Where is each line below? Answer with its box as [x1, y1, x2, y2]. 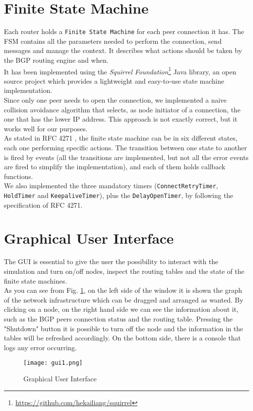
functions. [4, 171, 33, 181]
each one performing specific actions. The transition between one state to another [4, 142, 247, 152]
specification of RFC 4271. [4, 199, 83, 210]
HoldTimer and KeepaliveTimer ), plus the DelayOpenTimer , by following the [4, 190, 234, 200]
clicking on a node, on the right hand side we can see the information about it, [4, 304, 239, 314]
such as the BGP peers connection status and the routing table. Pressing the [4, 313, 233, 323]
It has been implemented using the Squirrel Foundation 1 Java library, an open [4, 65, 236, 76]
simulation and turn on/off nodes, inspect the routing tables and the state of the [4, 266, 244, 276]
